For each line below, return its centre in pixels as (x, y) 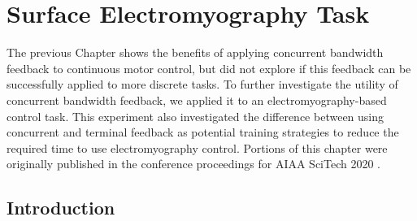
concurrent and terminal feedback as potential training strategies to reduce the (203, 132)
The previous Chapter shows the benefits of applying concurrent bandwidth (195, 52)
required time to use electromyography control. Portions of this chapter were (197, 147)
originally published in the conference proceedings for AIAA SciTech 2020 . (194, 164)
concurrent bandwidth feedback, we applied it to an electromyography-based (197, 100)
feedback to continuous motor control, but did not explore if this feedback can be (209, 68)
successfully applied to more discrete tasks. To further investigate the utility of (202, 84)
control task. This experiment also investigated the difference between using (195, 116)
